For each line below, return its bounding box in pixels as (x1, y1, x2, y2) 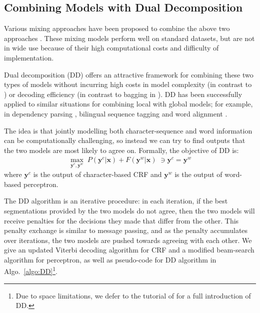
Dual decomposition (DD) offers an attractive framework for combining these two (4, 69, 253, 79)
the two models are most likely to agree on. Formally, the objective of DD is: (4, 144, 239, 155)
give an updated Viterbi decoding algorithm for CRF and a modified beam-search (4, 244, 254, 255)
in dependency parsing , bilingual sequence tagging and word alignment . (4, 108, 227, 118)
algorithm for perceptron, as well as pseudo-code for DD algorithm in (4, 254, 216, 264)
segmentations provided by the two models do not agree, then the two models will (4, 205, 255, 215)
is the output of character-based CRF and (33, 169, 162, 179)
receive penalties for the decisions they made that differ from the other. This (4, 215, 239, 225)
